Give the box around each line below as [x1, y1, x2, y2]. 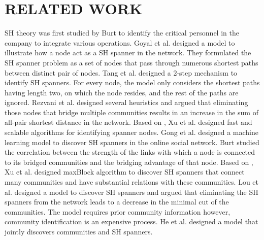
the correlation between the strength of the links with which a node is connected [5, 147, 255, 157]
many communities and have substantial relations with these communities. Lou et [5, 177, 258, 187]
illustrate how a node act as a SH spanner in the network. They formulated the [5, 47, 251, 58]
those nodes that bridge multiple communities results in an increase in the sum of [5, 107, 258, 117]
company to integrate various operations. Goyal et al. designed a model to [5, 37, 235, 48]
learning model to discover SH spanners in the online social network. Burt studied [5, 136, 259, 147]
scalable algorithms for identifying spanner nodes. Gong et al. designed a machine [5, 127, 258, 138]
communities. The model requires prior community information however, [5, 206, 230, 217]
